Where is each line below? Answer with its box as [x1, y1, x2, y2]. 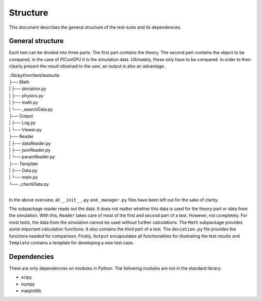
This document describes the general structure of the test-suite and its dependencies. [9, 24, 181, 30]
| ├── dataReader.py [9, 140, 51, 146]
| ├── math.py [9, 100, 38, 106]
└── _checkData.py [9, 181, 49, 187]
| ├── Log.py [9, 120, 36, 126]
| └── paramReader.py [9, 154, 55, 160]
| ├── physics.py [9, 92, 44, 98]
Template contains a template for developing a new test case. [9, 240, 134, 246]
